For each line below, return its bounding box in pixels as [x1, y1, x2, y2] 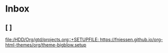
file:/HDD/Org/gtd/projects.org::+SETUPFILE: [5, 36, 99, 42]
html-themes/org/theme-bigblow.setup [5, 42, 87, 48]
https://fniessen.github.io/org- [100, 36, 163, 42]
